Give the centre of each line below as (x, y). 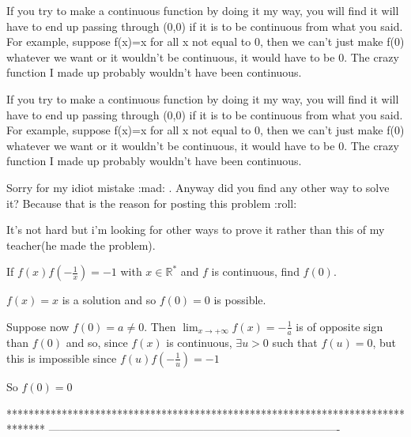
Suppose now (38, 326)
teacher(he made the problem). (81, 245)
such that (295, 343)
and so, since (97, 343)
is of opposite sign (339, 326)
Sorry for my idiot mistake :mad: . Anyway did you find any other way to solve (198, 187)
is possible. (240, 300)
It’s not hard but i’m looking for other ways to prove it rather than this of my (196, 230)
